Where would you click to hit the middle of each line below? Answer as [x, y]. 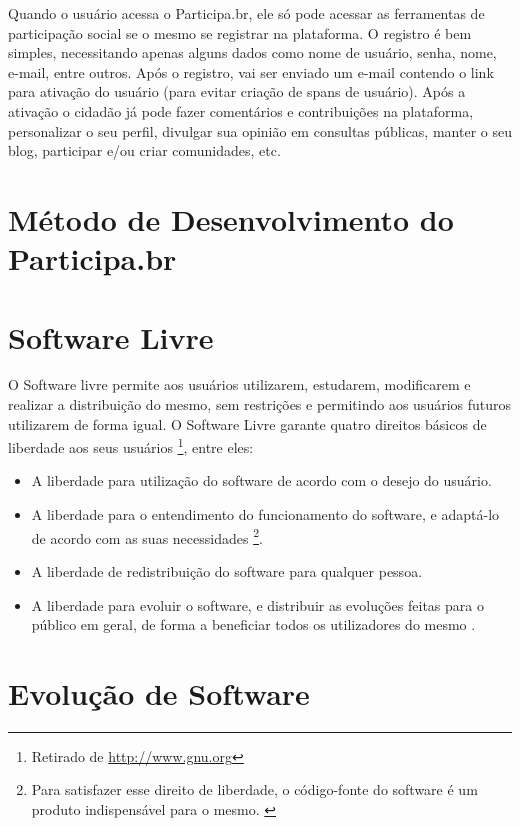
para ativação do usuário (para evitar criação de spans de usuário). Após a [237, 91]
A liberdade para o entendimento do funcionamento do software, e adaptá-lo [265, 514]
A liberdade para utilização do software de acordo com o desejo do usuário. [261, 480]
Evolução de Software [159, 692]
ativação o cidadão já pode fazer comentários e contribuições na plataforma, [241, 110]
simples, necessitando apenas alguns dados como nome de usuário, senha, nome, [252, 52]
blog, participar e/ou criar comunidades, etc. [144, 150]
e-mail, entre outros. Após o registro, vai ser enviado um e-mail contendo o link [251, 71]
